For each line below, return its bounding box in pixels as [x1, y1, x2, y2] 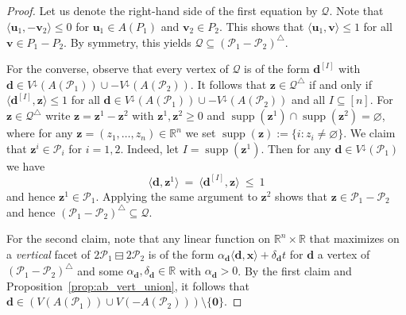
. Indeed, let [120, 140, 179, 156]
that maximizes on [309, 230, 400, 247]
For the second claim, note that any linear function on [6, 230, 271, 247]
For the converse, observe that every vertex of [6, 60, 229, 77]
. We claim [343, 125, 396, 141]
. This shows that [218, 17, 304, 34]
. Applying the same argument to [95, 187, 257, 204]
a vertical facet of [6, 245, 91, 262]
